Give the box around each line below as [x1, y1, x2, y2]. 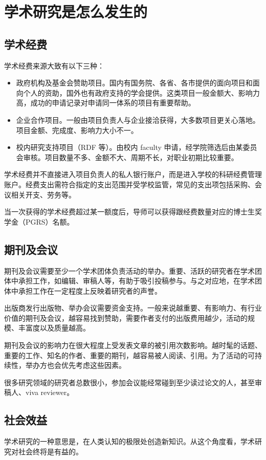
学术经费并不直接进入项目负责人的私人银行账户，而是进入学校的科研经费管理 [4, 169, 262, 180]
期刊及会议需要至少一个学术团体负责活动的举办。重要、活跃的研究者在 [4, 265, 240, 276]
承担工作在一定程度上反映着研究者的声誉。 [18, 285, 162, 296]
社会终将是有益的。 [18, 446, 83, 456]
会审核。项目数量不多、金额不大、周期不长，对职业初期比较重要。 [16, 151, 238, 162]
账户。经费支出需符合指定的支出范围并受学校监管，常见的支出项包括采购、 [4, 179, 255, 189]
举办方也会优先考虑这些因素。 [25, 360, 126, 370]
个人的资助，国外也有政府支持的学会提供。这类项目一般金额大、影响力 [23, 87, 260, 98]
